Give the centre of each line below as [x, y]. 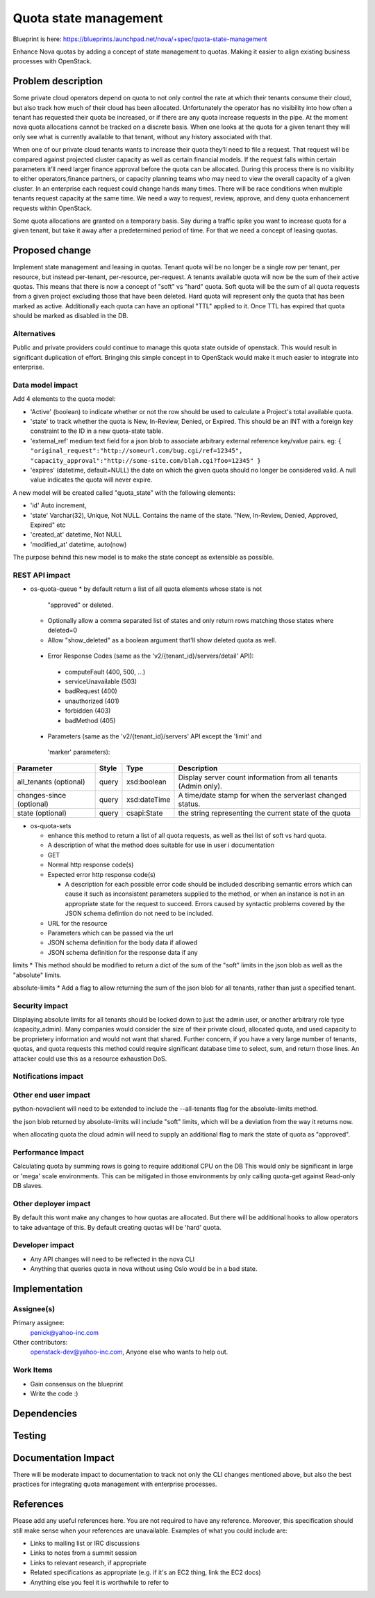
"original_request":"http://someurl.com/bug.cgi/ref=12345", [136, 451]
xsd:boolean [146, 782]
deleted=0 [62, 631]
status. [189, 804]
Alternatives [34, 333]
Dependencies [45, 1413]
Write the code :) [54, 1393]
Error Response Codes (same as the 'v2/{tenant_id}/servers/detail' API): [151, 656]
